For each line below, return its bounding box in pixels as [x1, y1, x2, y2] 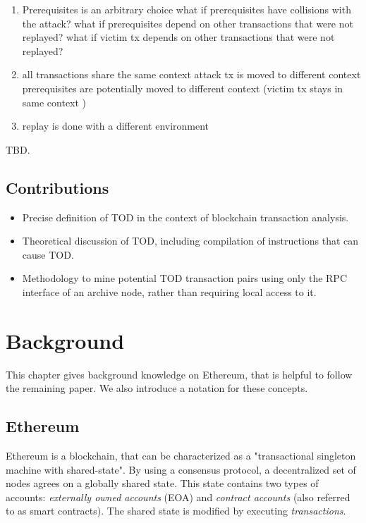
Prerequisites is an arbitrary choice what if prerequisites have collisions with [22, 2, 351, 16]
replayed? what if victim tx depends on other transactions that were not [22, 30, 335, 44]
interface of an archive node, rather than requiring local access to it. [22, 284, 317, 299]
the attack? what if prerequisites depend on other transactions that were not [22, 16, 353, 30]
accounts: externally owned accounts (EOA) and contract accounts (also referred [6, 489, 350, 504]
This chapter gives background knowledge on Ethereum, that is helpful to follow [6, 367, 353, 381]
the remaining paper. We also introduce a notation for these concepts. [6, 381, 308, 395]
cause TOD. [22, 247, 74, 261]
